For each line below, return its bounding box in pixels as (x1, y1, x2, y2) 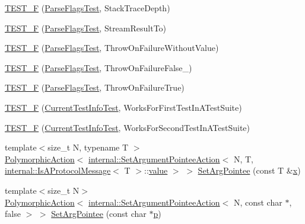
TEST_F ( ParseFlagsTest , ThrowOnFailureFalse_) (5, 61, 192, 73)
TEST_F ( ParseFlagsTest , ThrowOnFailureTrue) (5, 81, 185, 94)
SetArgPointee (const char (51, 207, 147, 220)
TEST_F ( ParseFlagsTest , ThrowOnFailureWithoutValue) (5, 41, 219, 54)
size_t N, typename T (47, 141, 129, 153)
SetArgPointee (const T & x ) (198, 164, 301, 177)
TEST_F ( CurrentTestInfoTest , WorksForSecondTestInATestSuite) (5, 121, 250, 133)
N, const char (233, 196, 282, 208)
